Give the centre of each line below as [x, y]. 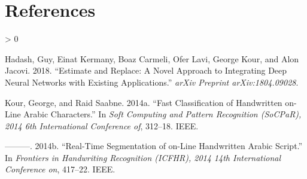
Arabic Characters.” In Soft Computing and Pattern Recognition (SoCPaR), [162, 114]
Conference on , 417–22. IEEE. [60, 169]
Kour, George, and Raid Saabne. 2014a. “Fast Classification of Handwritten [144, 102]
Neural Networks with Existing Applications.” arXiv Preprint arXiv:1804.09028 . [152, 82]
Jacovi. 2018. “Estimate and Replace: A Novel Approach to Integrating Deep [146, 70]
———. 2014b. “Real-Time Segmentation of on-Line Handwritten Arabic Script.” [154, 146]
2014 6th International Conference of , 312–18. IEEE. [102, 125]
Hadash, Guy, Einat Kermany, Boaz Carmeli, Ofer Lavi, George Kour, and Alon [152, 58]
